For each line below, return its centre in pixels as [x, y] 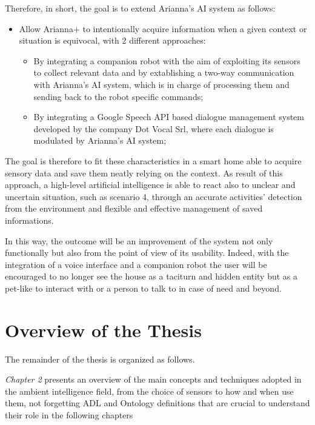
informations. [29, 220]
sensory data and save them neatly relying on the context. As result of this [144, 172]
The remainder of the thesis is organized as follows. [100, 359]
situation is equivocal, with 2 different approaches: [112, 40]
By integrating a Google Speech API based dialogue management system [169, 117]
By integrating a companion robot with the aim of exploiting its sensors [167, 60]
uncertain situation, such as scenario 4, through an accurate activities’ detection [154, 196]
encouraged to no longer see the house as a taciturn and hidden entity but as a [151, 276]
